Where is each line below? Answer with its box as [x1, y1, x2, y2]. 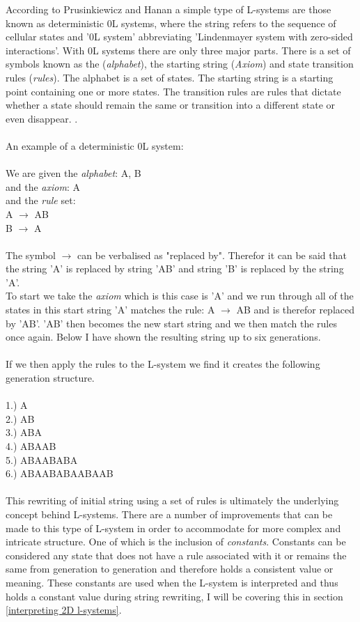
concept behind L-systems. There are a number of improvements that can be [6, 506, 333, 521]
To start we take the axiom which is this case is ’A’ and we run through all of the [6, 288, 354, 303]
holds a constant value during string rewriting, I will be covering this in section [6, 589, 343, 603]
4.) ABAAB [6, 439, 56, 453]
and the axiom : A [6, 179, 80, 194]
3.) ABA [6, 425, 42, 440]
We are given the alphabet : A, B [6, 166, 141, 180]
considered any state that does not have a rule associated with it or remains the [6, 547, 347, 562]
